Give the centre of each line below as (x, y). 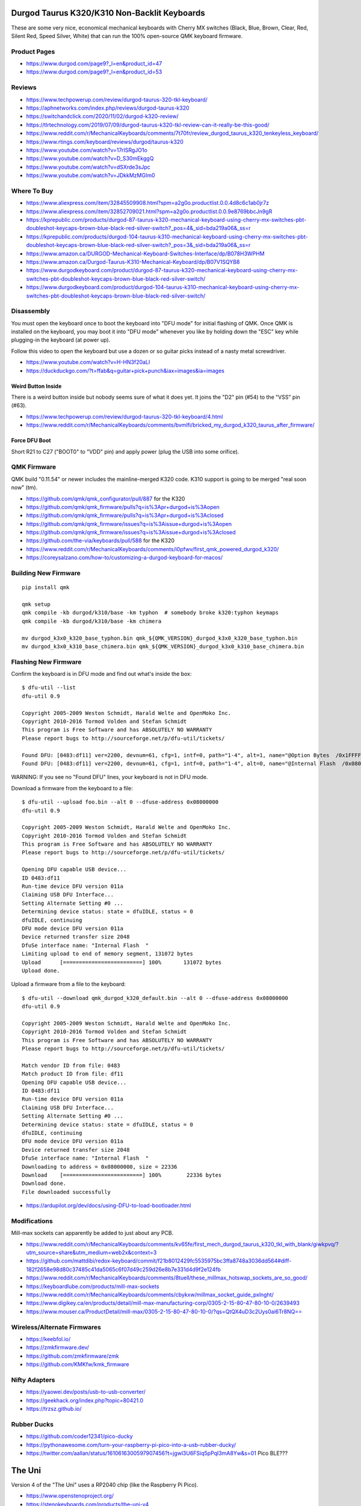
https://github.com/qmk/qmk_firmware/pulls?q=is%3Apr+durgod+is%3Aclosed (125, 516)
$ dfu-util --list (49, 688)
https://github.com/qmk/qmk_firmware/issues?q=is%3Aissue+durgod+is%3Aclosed (131, 533)
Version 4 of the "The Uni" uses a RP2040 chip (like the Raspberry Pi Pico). (105, 1484)
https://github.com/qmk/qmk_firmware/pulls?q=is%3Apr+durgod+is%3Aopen (123, 507)
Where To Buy (32, 191)
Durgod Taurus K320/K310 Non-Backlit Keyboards (108, 13)
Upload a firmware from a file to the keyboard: (69, 984)
